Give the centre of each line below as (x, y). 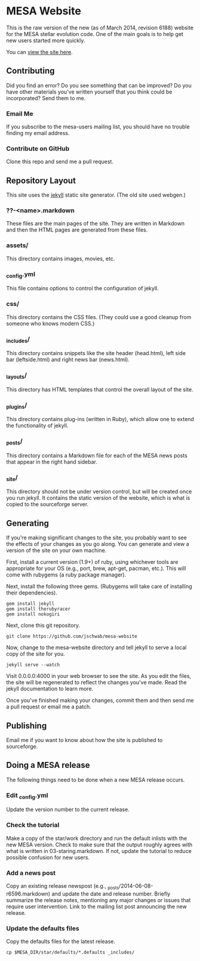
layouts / (17, 376)
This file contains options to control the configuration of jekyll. (83, 289)
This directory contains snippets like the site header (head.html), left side (96, 353)
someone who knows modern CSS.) (50, 323)
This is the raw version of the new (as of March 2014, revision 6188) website (100, 28)
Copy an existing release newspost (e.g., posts (63, 887)
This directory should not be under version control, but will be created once (99, 492)
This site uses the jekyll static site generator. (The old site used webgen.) (96, 195)
